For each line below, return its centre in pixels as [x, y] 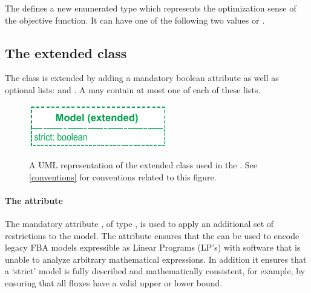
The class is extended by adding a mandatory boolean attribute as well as [142, 78]
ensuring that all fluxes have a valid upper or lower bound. [114, 283]
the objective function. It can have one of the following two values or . [135, 20]
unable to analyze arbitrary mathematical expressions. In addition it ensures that [156, 259]
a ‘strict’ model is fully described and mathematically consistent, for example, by [155, 271]
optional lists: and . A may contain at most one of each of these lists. [133, 89]
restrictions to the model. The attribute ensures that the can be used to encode [152, 235]
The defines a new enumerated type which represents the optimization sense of [151, 8]
